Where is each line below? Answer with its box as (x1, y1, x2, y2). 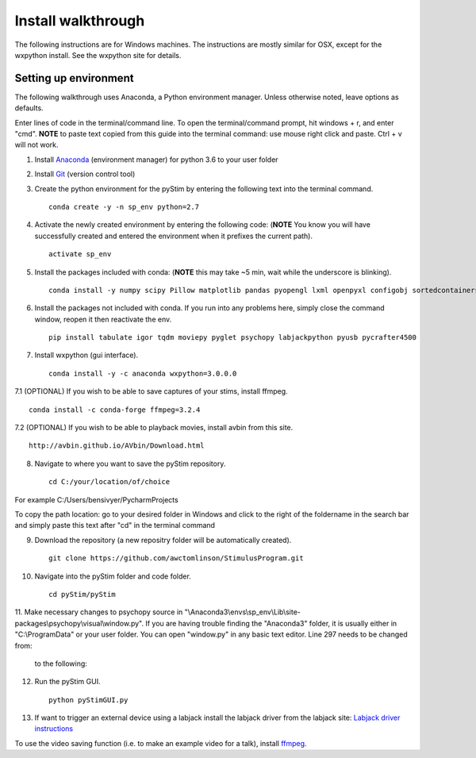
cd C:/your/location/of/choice (48, 477, 171, 487)
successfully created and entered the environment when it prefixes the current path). (34, 231, 313, 240)
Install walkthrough (14, 12, 145, 29)
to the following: (34, 659, 87, 668)
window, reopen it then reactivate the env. (34, 314, 172, 324)
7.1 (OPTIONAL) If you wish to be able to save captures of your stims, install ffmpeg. (14, 387, 289, 396)
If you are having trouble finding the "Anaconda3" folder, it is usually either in (145, 618, 397, 628)
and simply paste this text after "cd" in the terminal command (14, 521, 216, 530)
